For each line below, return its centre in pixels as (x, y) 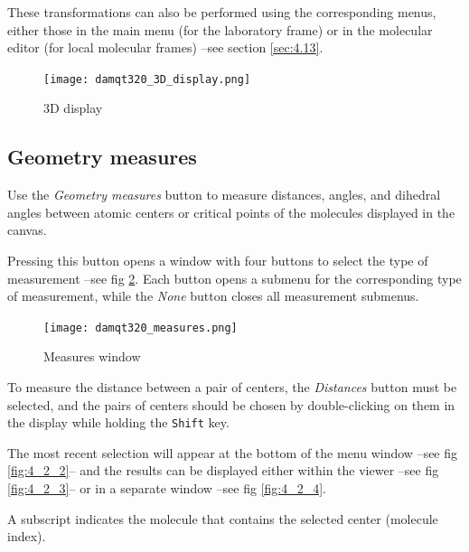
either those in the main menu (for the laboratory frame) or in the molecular (220, 29)
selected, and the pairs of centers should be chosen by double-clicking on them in (231, 404)
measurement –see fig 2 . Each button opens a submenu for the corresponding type (234, 278)
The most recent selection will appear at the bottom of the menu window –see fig (233, 452)
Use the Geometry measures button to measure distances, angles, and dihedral (224, 195)
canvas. (27, 230)
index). (27, 536)
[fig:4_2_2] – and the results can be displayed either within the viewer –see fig (223, 470)
